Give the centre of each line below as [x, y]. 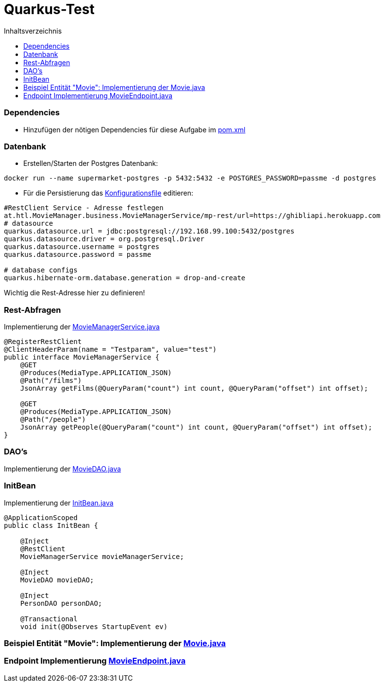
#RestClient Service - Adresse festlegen [84, 208]
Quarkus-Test [49, 9]
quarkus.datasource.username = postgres [82, 247]
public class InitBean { [51, 525]
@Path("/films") [51, 380]
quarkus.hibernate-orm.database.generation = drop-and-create [125, 278]
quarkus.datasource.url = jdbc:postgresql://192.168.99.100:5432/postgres [149, 231]
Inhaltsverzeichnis [33, 31]
